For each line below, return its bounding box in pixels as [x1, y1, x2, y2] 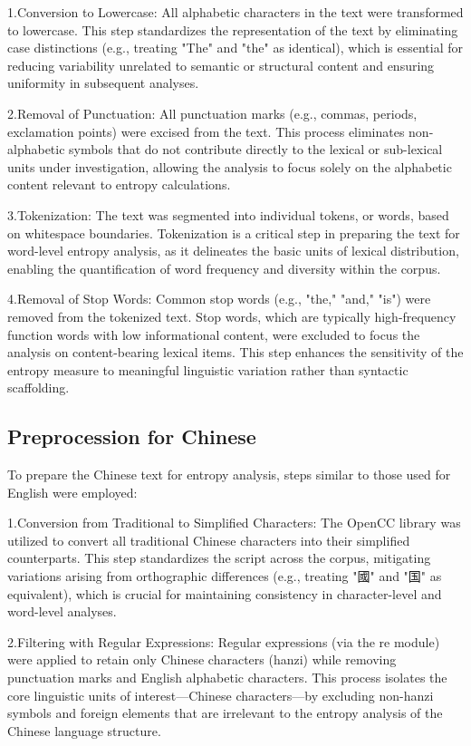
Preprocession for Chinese [7, 422, 256, 451]
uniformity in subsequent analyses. [7, 73, 199, 92]
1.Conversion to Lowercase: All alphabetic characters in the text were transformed [7, 3, 464, 21]
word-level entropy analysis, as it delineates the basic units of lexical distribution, [7, 241, 459, 260]
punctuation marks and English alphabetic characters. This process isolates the [7, 668, 447, 687]
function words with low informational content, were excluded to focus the [7, 325, 420, 344]
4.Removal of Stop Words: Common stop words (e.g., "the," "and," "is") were [7, 289, 431, 308]
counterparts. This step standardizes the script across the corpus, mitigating [7, 548, 431, 567]
